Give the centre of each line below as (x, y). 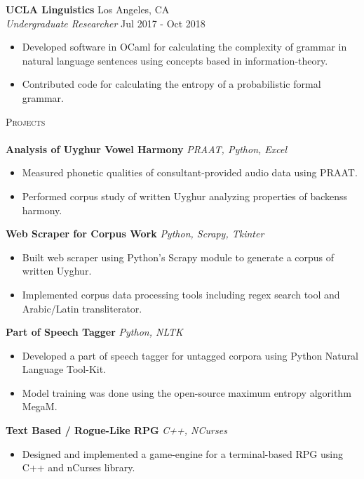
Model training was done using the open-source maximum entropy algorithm (187, 392)
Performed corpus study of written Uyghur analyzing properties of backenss (185, 196)
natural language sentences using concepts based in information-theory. (175, 60)
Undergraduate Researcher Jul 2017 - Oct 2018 (106, 23)
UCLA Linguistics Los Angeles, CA (88, 9)
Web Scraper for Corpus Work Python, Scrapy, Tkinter (135, 234)
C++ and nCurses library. (79, 467)
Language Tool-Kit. (64, 369)
